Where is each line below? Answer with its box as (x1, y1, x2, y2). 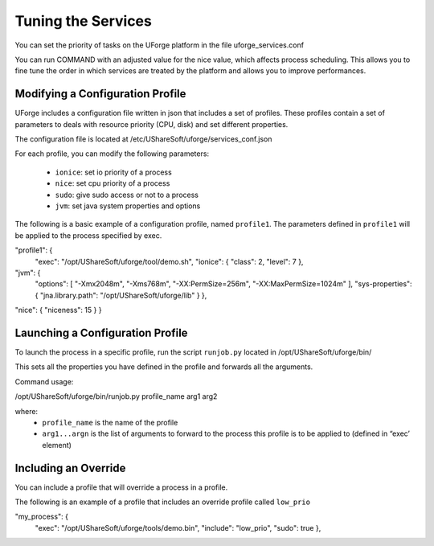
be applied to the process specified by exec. (14, 230, 162, 240)
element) (42, 440, 72, 450)
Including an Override (14, 461, 126, 474)
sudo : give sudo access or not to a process (55, 190, 199, 199)
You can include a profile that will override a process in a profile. (14, 482, 228, 492)
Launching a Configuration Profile (14, 326, 188, 339)
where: (14, 406, 39, 416)
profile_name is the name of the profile (42, 417, 178, 427)
